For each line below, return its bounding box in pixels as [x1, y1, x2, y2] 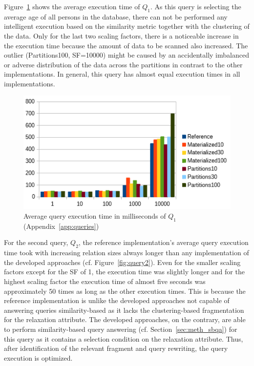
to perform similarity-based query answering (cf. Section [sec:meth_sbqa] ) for [4, 324, 237, 334]
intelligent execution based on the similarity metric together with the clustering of [4, 21, 250, 31]
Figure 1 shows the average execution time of [4, 1, 140, 11]
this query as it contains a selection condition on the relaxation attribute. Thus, [4, 333, 243, 344]
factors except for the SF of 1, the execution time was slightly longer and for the [4, 266, 245, 277]
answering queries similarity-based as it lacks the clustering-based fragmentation [4, 305, 244, 315]
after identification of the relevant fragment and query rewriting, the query [4, 343, 228, 353]
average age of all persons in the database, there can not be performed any [4, 11, 228, 21]
